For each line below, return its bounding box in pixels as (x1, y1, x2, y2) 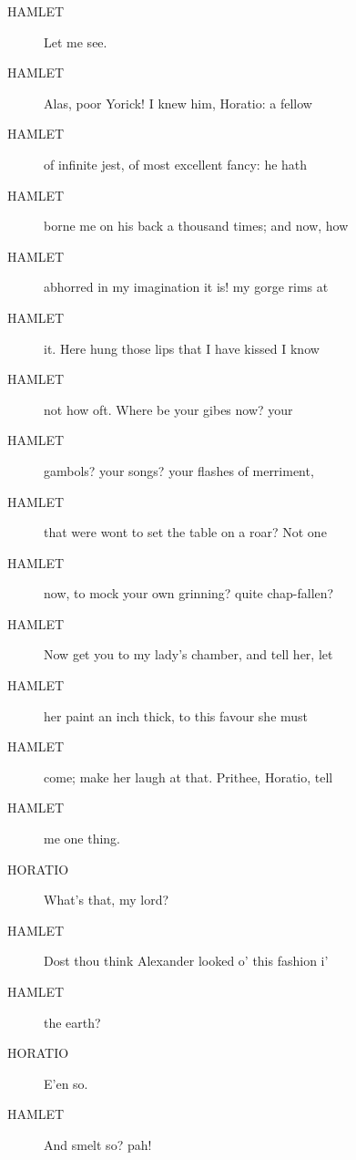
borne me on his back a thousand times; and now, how (44, 216, 349, 235)
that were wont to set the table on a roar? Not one (44, 523, 327, 542)
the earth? (44, 1012, 101, 1031)
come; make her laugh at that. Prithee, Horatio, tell (44, 767, 333, 786)
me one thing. (44, 829, 120, 848)
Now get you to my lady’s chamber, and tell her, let (44, 645, 333, 664)
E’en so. (44, 1073, 88, 1093)
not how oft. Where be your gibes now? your (44, 399, 293, 419)
